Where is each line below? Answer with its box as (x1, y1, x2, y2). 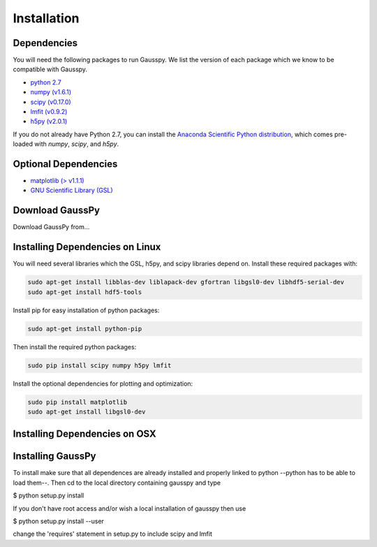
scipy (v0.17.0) (30, 98, 71, 106)
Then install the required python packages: (13, 342, 137, 351)
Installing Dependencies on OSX (13, 428, 156, 440)
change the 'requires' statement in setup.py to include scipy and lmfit (13, 530, 212, 538)
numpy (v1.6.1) (30, 88, 72, 96)
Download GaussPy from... (13, 223, 90, 231)
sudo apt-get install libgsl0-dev (27, 407, 146, 416)
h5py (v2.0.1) (30, 117, 68, 126)
